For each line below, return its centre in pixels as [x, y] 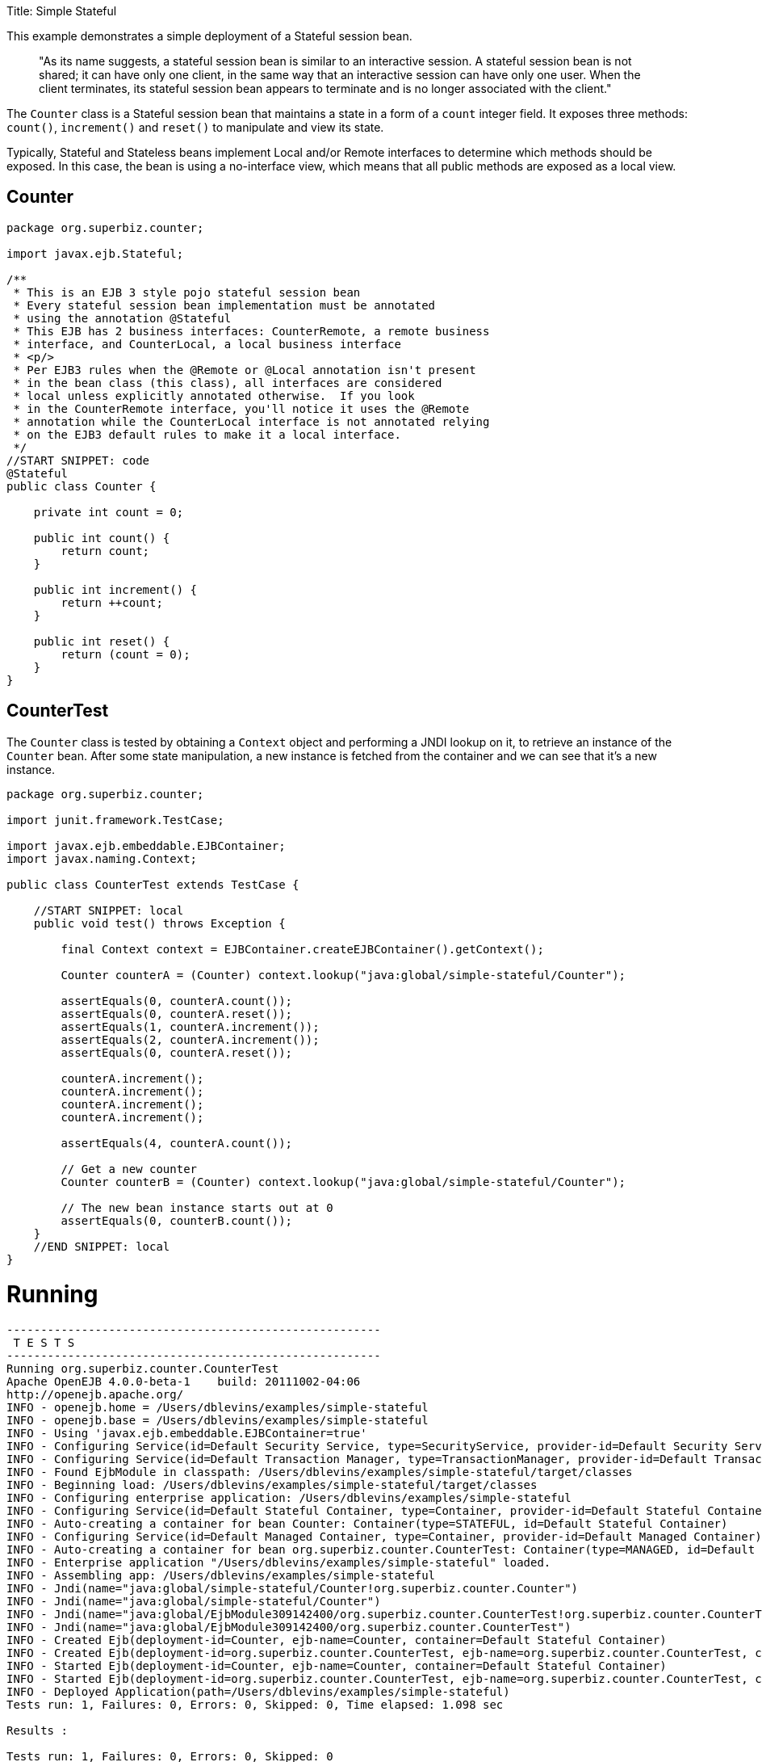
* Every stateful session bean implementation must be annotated [224, 305]
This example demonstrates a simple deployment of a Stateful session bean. [209, 36]
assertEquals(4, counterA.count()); [177, 1143]
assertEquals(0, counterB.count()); [177, 1220]
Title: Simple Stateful [62, 11]
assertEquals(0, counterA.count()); [177, 1001]
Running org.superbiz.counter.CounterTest [143, 1369]
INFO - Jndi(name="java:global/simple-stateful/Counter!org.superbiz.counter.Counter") [293, 1589]
